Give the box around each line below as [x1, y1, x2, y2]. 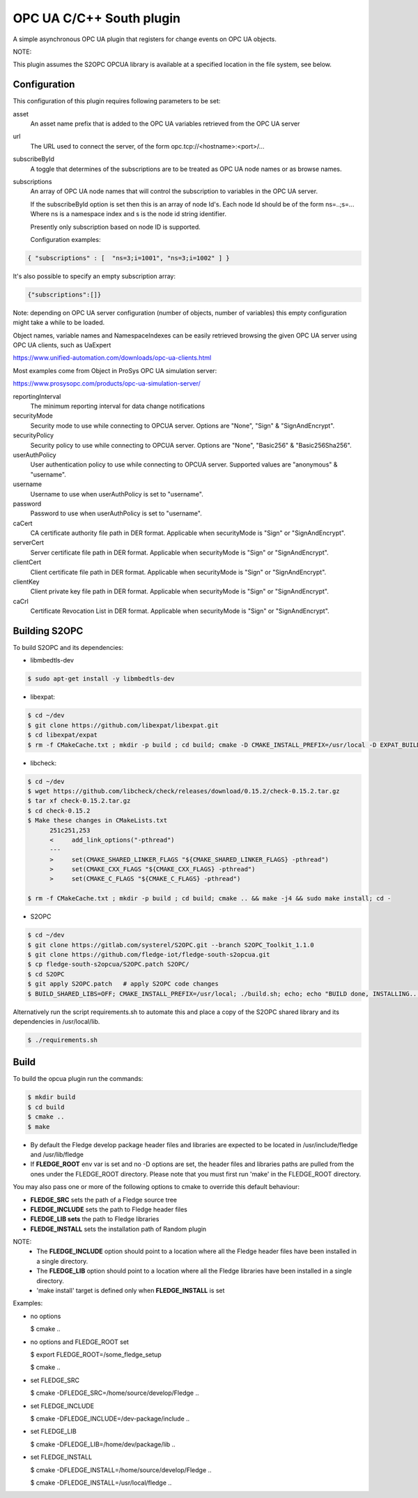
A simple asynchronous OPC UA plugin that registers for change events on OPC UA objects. [13, 35, 277, 43]
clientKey [13, 577, 40, 586]
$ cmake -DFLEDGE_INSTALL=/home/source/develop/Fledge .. [30, 1465, 212, 1474]
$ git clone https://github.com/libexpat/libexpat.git [27, 721, 219, 729]
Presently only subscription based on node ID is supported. [30, 222, 201, 231]
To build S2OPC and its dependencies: [13, 644, 124, 652]
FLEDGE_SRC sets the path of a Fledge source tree [30, 1195, 178, 1204]
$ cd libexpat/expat [27, 731, 98, 739]
